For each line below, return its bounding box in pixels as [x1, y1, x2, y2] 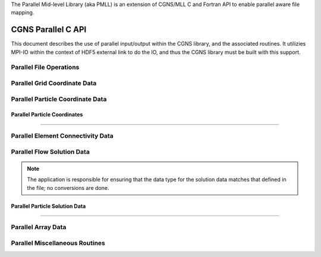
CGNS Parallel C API [11, 24, 87, 35]
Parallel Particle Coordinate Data [11, 95, 107, 103]
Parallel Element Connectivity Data [11, 132, 114, 140]
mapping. [11, 9, 34, 16]
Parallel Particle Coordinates [11, 111, 83, 118]
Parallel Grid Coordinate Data [11, 79, 97, 87]
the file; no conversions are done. [27, 184, 109, 191]
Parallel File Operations [11, 63, 80, 71]
